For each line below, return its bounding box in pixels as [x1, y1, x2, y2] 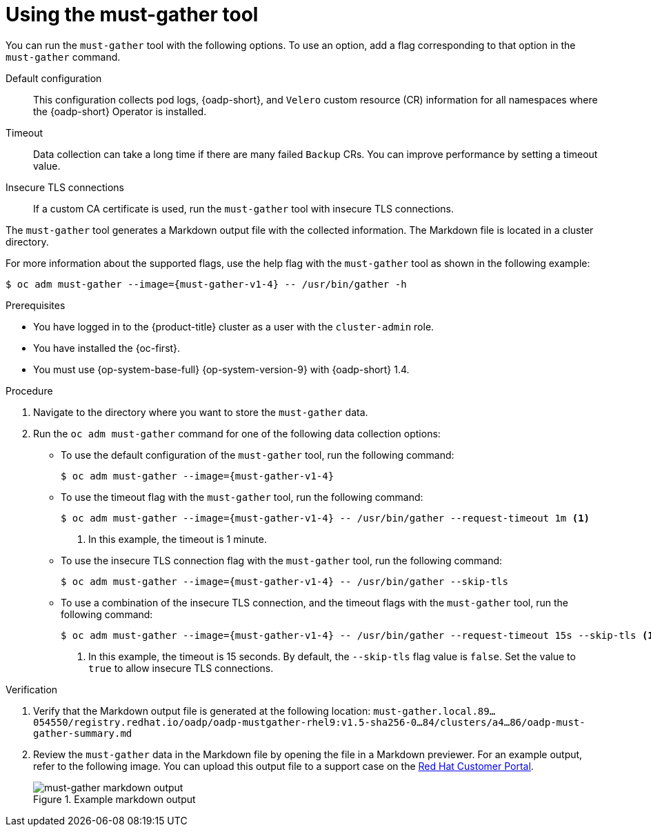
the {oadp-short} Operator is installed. [33, 105, 207, 117]
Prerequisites [6, 299, 66, 311]
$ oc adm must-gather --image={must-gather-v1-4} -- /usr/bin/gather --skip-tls [61, 575, 509, 587]
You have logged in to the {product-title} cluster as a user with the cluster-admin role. [33, 320, 434, 333]
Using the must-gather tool [6, 3, 259, 26]
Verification [6, 683, 58, 695]
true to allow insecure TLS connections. [88, 662, 274, 674]
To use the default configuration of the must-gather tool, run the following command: [61, 448, 454, 461]
